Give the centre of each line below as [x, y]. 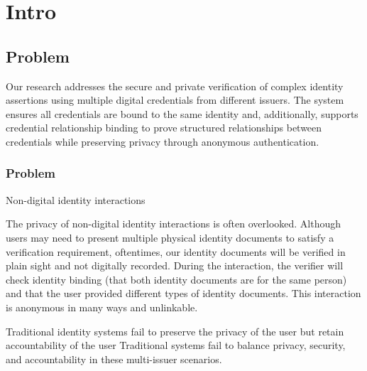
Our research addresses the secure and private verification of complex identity [175, 86]
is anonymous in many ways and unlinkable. [102, 307]
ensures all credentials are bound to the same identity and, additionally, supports [182, 113]
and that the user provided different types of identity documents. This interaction [183, 293]
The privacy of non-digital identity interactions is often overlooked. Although [174, 224]
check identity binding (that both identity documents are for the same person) [176, 279]
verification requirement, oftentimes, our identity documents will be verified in [176, 251]
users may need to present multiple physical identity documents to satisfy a [170, 237]
